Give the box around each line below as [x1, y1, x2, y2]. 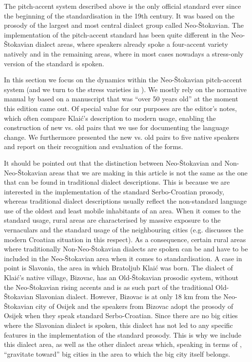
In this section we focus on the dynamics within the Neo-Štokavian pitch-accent [4, 75, 242, 85]
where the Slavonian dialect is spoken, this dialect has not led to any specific [4, 320, 233, 330]
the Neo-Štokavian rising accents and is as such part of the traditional [4, 282, 213, 292]
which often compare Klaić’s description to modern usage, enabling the [4, 113, 216, 123]
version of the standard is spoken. [4, 58, 104, 68]
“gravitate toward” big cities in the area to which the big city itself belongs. [4, 348, 231, 359]
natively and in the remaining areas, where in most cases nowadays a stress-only [4, 48, 244, 58]
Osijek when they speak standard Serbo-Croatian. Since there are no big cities [4, 310, 238, 321]
